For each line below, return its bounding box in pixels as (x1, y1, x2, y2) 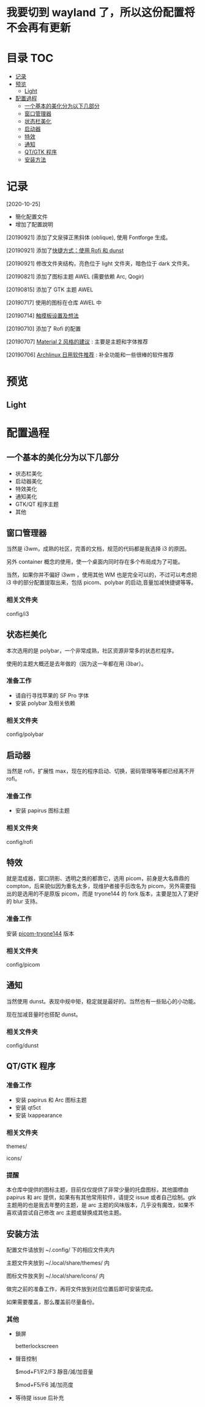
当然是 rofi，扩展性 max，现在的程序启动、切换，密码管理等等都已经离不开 (6, 767, 195, 775)
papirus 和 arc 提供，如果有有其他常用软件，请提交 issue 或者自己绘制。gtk (6, 1194, 196, 1201)
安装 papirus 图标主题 (15, 807, 70, 815)
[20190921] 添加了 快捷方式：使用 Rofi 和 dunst (6, 247, 124, 255)
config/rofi (6, 838, 33, 845)
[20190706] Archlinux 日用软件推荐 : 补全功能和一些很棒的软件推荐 (6, 351, 174, 359)
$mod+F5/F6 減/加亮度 (15, 1381, 73, 1389)
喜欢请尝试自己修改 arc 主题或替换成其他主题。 (6, 1209, 125, 1216)
